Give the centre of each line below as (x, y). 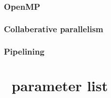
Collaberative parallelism (54, 29)
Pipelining (24, 51)
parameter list (60, 85)
